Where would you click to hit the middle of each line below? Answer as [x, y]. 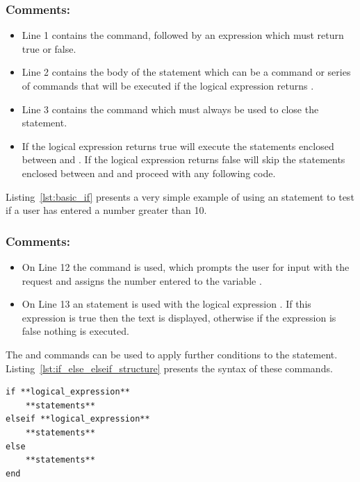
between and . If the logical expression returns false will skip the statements [183, 159]
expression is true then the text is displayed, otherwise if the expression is [179, 317]
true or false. [49, 48]
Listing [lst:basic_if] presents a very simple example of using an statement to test [180, 196]
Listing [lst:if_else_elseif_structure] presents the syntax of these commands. [169, 368]
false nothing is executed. [75, 331]
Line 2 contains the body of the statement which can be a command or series [186, 72]
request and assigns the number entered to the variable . [142, 280]
